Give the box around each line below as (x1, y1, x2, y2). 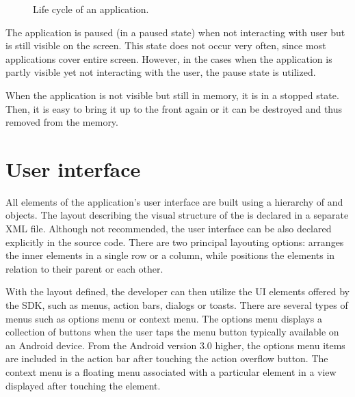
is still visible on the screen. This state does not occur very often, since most (5, 38, 326, 53)
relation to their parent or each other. (5, 261, 163, 275)
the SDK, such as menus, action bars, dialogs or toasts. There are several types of (5, 298, 348, 312)
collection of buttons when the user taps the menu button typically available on (5, 325, 339, 339)
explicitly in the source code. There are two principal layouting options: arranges (5, 234, 344, 249)
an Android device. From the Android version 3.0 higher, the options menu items (5, 338, 345, 352)
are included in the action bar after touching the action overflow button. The (5, 351, 328, 366)
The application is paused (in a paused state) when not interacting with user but (5, 25, 345, 39)
